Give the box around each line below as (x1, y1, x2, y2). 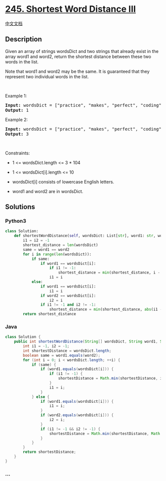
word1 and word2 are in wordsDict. (12, 188, 83, 194)
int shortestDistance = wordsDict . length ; (23, 348, 112, 353)
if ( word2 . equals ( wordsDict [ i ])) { (40, 413, 114, 418)
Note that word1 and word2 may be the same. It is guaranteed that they (5, 68, 150, 74)
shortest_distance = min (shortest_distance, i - (58, 270, 161, 275)
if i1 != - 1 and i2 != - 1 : (40, 302, 96, 307)
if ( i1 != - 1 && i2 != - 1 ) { (40, 427, 101, 432)
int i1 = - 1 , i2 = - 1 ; (23, 344, 70, 349)
